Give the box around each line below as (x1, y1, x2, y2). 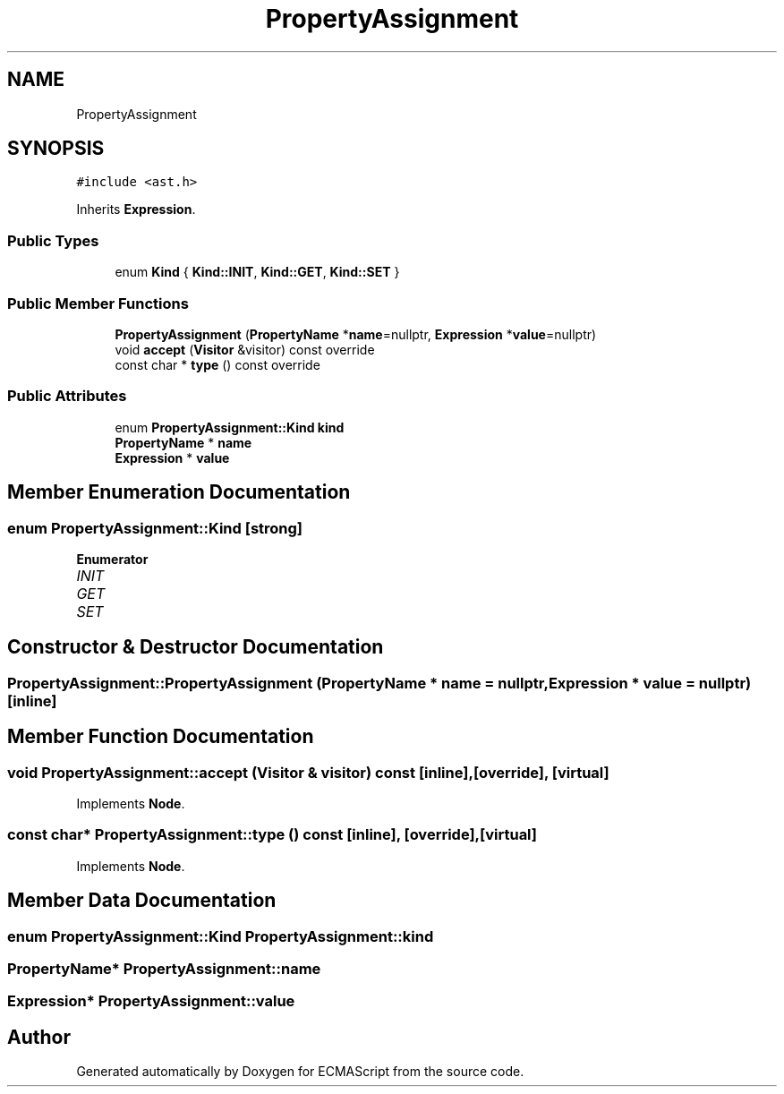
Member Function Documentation (7, 725, 314, 748)
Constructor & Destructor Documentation (7, 636, 384, 659)
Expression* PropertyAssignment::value (7, 992, 295, 1011)
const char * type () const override (115, 356, 320, 372)
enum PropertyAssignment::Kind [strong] (7, 518, 303, 537)
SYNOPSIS (7, 137, 105, 160)
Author (7, 1025, 71, 1048)
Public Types (7, 231, 99, 250)
